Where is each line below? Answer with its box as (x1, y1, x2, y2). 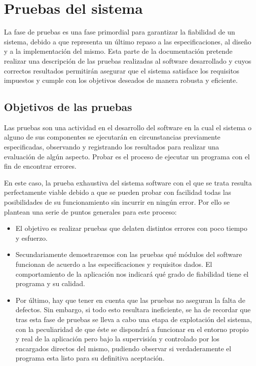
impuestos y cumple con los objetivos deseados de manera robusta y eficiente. (4, 75, 238, 85)
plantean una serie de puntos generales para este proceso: (4, 206, 177, 217)
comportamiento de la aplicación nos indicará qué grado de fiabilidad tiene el (15, 268, 249, 279)
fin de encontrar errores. (4, 161, 76, 171)
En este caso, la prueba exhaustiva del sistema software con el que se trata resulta (4, 177, 252, 187)
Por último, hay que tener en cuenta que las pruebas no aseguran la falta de (15, 294, 246, 305)
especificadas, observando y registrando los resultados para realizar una (4, 142, 219, 152)
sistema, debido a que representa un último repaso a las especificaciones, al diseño (4, 36, 252, 46)
